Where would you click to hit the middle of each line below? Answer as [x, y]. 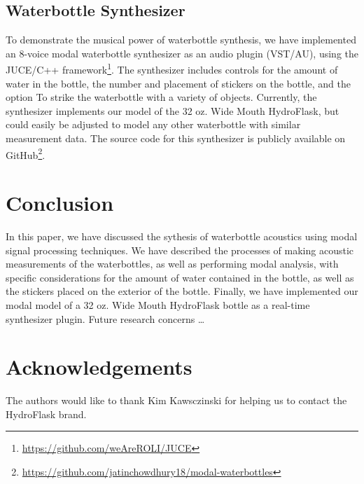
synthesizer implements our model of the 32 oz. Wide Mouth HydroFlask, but [173, 110]
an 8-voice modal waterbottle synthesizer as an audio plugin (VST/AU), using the [182, 53]
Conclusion [60, 203]
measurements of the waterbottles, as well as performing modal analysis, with [172, 264]
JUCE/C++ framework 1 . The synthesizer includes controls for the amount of [172, 69]
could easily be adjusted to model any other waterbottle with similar [153, 124]
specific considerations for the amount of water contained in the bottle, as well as [180, 277]
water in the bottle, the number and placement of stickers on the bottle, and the [178, 83]
